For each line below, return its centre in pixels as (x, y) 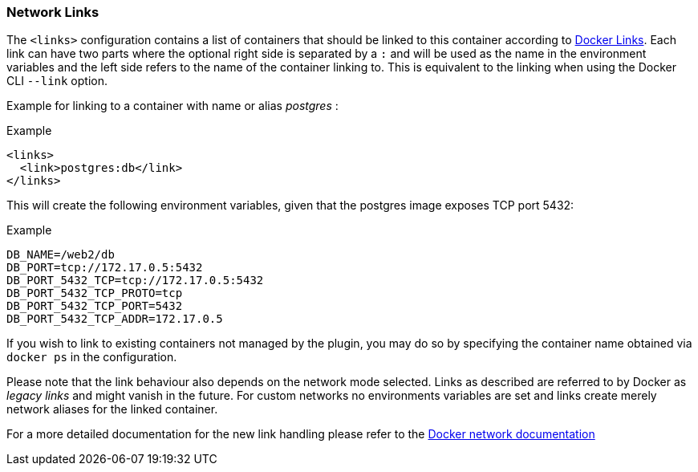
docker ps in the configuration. (92, 357)
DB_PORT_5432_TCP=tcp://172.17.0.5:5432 (135, 281)
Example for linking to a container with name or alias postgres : (172, 106)
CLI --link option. (57, 81)
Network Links (53, 12)
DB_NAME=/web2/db (61, 255)
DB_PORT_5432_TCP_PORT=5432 (95, 306)
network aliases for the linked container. (112, 409)
